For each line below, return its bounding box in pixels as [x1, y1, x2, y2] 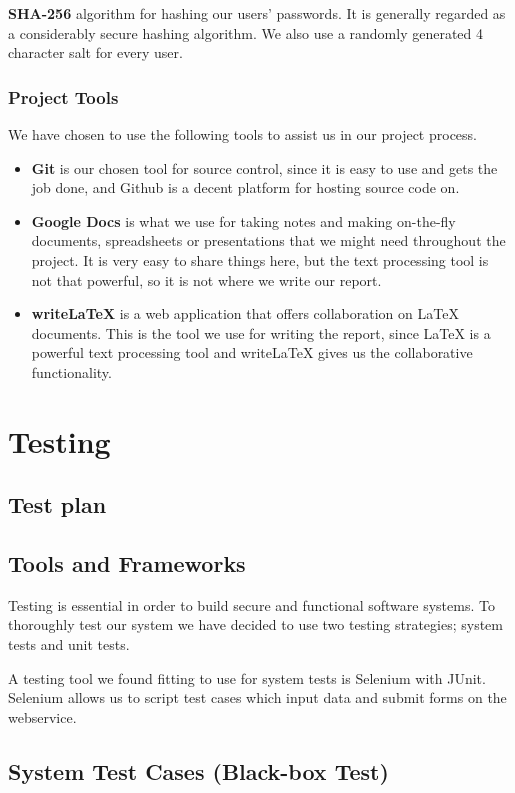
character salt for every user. [8, 42, 183, 63]
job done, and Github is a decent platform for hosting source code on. [31, 177, 460, 198]
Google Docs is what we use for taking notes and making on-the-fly [31, 210, 456, 231]
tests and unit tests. [8, 634, 130, 655]
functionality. [31, 361, 112, 382]
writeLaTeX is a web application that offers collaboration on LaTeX [31, 303, 459, 324]
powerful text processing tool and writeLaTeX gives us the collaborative [31, 342, 473, 363]
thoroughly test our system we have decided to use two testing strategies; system [8, 614, 503, 635]
